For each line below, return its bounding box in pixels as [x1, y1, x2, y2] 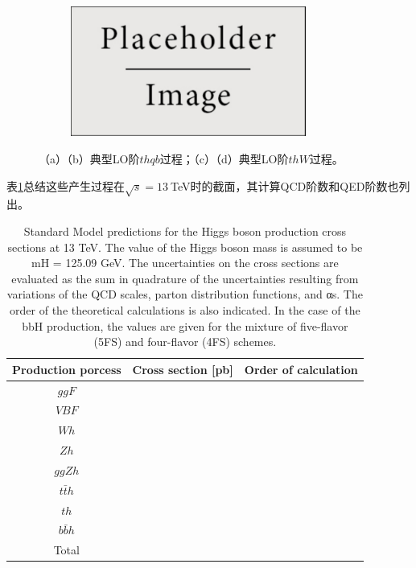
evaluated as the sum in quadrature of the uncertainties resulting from [11, 270, 359, 286]
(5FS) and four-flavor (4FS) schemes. [93, 333, 277, 350]
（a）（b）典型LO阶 [39, 150, 140, 167]
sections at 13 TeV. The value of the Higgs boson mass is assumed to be [7, 238, 363, 255]
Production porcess [12, 360, 122, 377]
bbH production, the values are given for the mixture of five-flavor [22, 317, 348, 334]
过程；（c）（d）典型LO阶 [159, 150, 289, 167]
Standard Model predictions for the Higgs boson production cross [23, 222, 347, 239]
